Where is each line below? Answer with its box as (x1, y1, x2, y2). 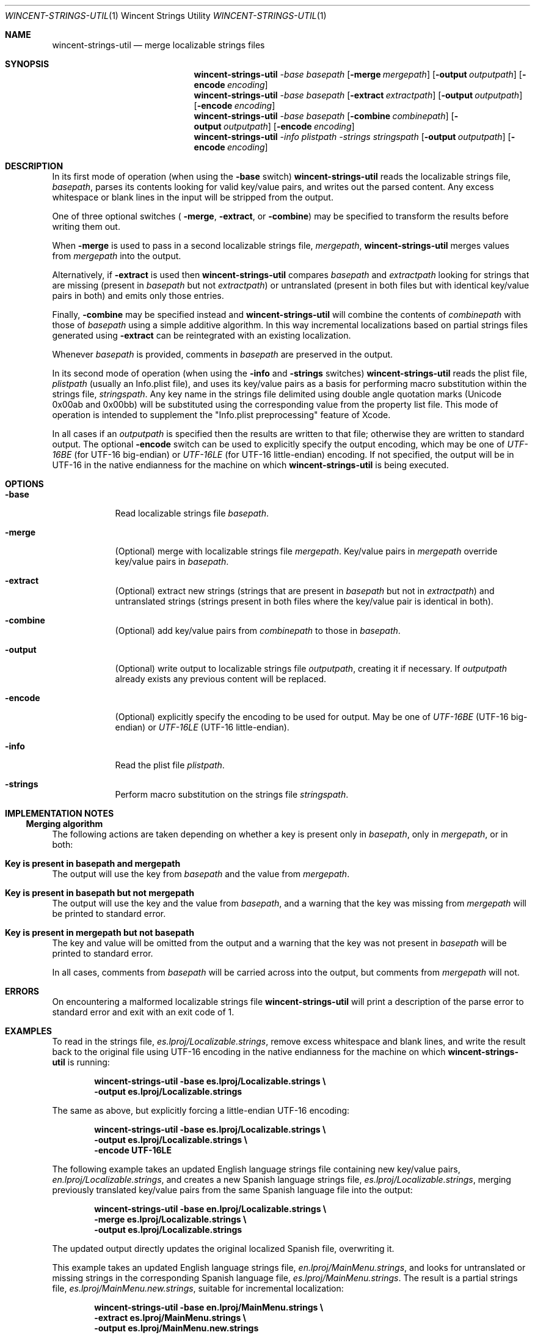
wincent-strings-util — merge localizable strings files (52, 40, 265, 50)
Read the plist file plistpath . (115, 760, 225, 770)
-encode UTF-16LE (94, 1145, 172, 1155)
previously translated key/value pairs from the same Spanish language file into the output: (52, 1185, 413, 1195)
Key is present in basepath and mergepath (5, 858, 181, 869)
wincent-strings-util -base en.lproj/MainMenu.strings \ (94, 1302, 324, 1312)
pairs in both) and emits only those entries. (52, 290, 224, 301)
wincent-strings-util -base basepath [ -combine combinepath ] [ (194, 111, 454, 121)
